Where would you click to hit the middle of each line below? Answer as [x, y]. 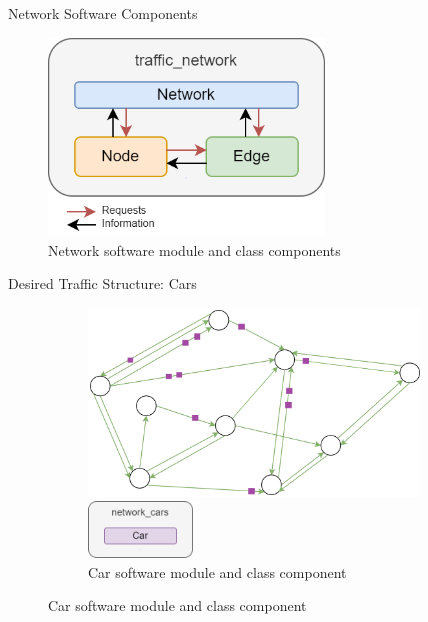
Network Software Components [103, 13]
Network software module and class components [194, 249]
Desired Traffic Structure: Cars [102, 283]
